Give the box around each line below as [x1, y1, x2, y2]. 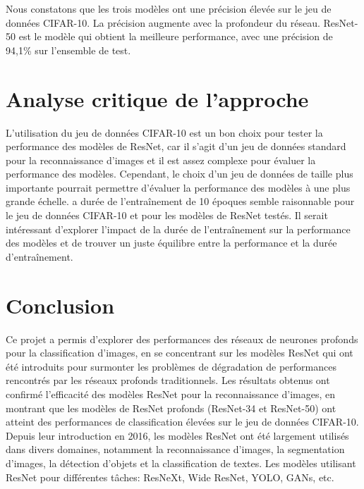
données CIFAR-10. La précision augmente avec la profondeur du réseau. [6, 15, 320, 30]
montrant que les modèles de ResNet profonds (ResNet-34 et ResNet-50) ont [6, 400, 336, 415]
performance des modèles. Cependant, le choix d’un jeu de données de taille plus [6, 166, 353, 181]
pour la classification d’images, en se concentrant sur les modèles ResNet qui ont [6, 345, 353, 360]
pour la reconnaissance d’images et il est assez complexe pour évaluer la [6, 152, 316, 167]
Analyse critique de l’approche [6, 84, 309, 113]
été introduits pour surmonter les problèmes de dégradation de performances [6, 359, 336, 373]
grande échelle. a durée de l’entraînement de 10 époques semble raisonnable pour [6, 194, 355, 209]
